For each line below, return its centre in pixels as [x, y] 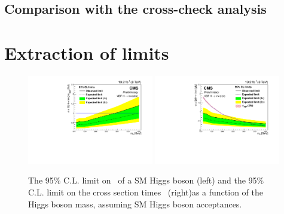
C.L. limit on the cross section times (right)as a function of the [146, 192]
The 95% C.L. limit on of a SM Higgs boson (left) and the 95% [146, 180]
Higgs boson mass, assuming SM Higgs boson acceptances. [135, 204]
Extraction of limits [87, 52]
